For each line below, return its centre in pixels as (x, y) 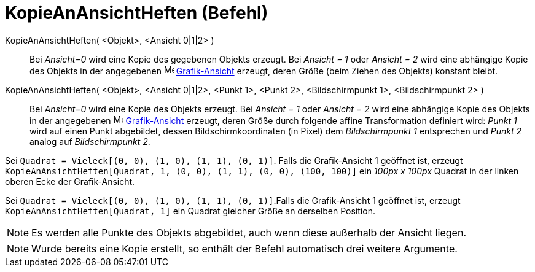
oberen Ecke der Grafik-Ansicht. (70, 181)
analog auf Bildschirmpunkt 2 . (90, 141)
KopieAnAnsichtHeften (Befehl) (137, 13)
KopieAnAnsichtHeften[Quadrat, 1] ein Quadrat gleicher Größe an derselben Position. (190, 211)
